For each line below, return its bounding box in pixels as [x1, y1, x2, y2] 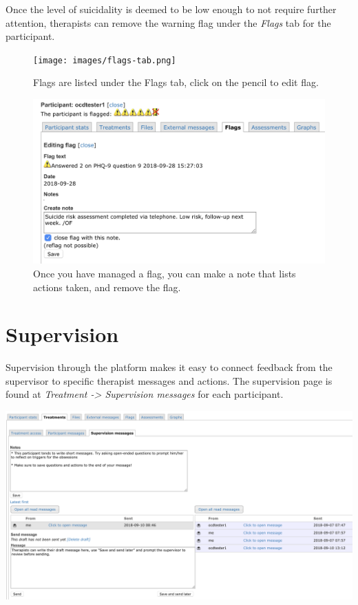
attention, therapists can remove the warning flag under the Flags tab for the [6, 15, 331, 30]
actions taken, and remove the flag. [33, 279, 181, 294]
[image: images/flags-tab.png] [33, 55, 176, 65]
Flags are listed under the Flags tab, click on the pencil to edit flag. [33, 75, 319, 89]
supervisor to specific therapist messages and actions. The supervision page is [6, 373, 333, 388]
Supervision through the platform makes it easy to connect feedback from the [6, 360, 333, 374]
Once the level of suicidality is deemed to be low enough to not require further [6, 2, 337, 16]
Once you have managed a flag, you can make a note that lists [33, 266, 296, 280]
